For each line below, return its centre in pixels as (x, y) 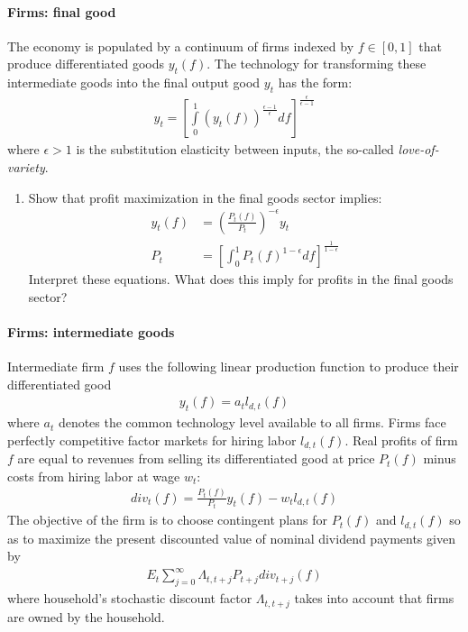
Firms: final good (62, 11)
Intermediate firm (56, 366)
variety (26, 166)
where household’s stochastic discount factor (130, 598)
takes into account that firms (374, 598)
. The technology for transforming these (317, 64)
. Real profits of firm (401, 440)
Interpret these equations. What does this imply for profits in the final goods (241, 279)
